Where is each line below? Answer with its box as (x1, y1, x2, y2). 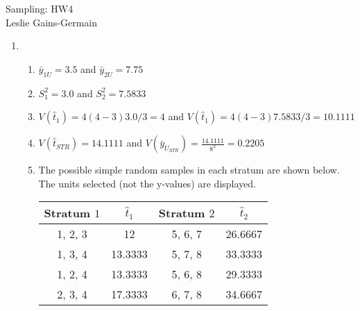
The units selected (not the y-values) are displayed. (38, 176, 256, 190)
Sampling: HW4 (6, 1, 74, 15)
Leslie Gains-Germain (6, 15, 98, 29)
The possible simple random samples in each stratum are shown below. (38, 162, 340, 177)
